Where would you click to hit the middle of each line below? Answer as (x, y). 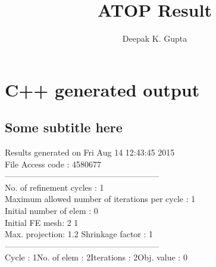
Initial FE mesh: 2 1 (42, 222)
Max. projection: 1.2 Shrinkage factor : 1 (79, 234)
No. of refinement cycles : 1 (54, 187)
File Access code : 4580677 (53, 164)
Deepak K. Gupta (155, 38)
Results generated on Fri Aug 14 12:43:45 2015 (90, 152)
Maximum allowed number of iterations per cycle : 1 (100, 199)
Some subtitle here (64, 127)
